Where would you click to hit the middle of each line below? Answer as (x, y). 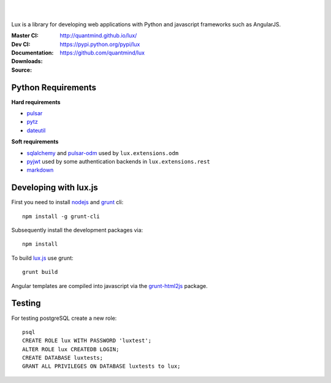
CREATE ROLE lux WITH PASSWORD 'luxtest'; (87, 341)
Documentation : (32, 53)
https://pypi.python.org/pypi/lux (100, 44)
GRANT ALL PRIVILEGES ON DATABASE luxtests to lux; (101, 366)
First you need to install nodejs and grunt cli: (67, 202)
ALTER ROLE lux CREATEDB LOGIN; (71, 349)
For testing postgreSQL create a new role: (64, 318)
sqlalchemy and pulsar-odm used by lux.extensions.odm (103, 153)
